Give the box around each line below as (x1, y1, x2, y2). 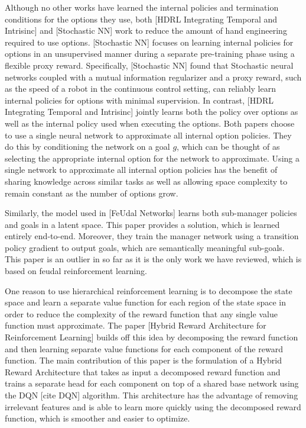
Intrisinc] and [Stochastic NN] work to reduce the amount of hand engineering (5, 24, 287, 37)
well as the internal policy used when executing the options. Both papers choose (5, 117, 295, 129)
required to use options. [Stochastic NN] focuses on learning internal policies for (5, 36, 294, 48)
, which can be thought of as (177, 140, 280, 153)
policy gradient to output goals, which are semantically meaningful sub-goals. (5, 241, 285, 253)
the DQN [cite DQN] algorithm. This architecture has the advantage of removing (5, 389, 298, 401)
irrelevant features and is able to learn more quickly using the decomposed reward (5, 400, 301, 413)
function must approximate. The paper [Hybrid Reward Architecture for (5, 319, 266, 332)
